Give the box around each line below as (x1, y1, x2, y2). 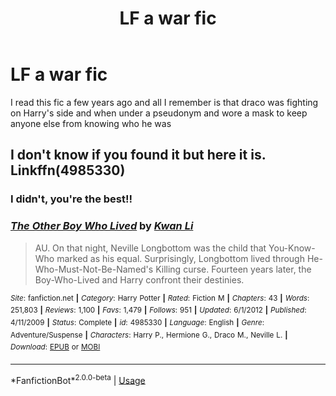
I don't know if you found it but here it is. (10, 147, 267, 164)
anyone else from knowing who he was (10, 117, 172, 129)
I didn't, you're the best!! (10, 192, 133, 206)
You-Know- (268, 242, 316, 254)
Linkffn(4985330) (10, 162, 126, 179)
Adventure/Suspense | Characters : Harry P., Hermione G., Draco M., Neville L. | (10, 330, 288, 340)
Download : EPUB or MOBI (10, 342, 101, 352)
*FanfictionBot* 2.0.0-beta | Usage (10, 372, 146, 386)
